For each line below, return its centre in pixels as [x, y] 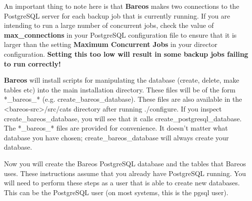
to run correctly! [32, 63]
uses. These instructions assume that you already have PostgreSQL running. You [125, 173]
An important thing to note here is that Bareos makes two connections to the [122, 6]
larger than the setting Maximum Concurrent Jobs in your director [111, 44]
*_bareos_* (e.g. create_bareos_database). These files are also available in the [123, 99]
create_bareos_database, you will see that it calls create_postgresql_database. [123, 118]
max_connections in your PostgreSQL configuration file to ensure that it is [120, 34]
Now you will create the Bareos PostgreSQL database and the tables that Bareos [125, 163]
